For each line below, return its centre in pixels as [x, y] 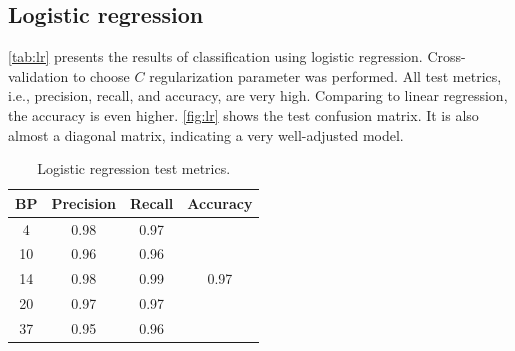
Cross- [446, 56]
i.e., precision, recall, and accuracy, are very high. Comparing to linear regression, [258, 95]
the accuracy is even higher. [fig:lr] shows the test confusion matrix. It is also [243, 114]
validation [38, 75]
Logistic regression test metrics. [134, 168]
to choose [101, 75]
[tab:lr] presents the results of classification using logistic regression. [215, 56]
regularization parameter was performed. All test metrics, [325, 75]
